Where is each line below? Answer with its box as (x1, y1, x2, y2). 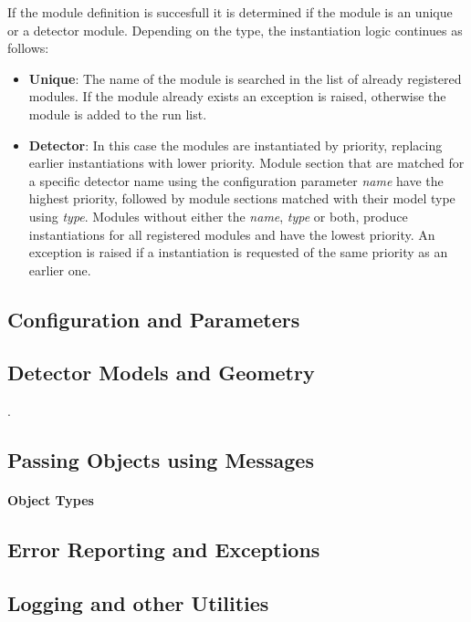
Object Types (7, 491, 94, 510)
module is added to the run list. (28, 104, 207, 123)
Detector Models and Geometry (7, 358, 315, 387)
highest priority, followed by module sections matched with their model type (28, 189, 455, 208)
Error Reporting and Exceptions (7, 535, 320, 564)
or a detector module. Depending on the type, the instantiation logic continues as (7, 20, 463, 39)
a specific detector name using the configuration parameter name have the (28, 171, 444, 190)
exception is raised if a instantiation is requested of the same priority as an (28, 243, 448, 262)
